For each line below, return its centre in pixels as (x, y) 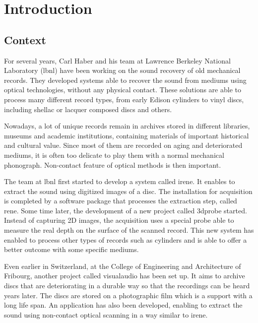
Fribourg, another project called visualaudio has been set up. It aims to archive (125, 276)
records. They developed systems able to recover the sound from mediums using (125, 80)
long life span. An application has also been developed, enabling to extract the (123, 305)
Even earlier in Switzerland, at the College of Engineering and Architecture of (123, 266)
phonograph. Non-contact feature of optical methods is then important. (113, 164)
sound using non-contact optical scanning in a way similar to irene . (106, 314)
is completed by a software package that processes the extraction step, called (121, 201)
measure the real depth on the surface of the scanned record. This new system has (129, 230)
